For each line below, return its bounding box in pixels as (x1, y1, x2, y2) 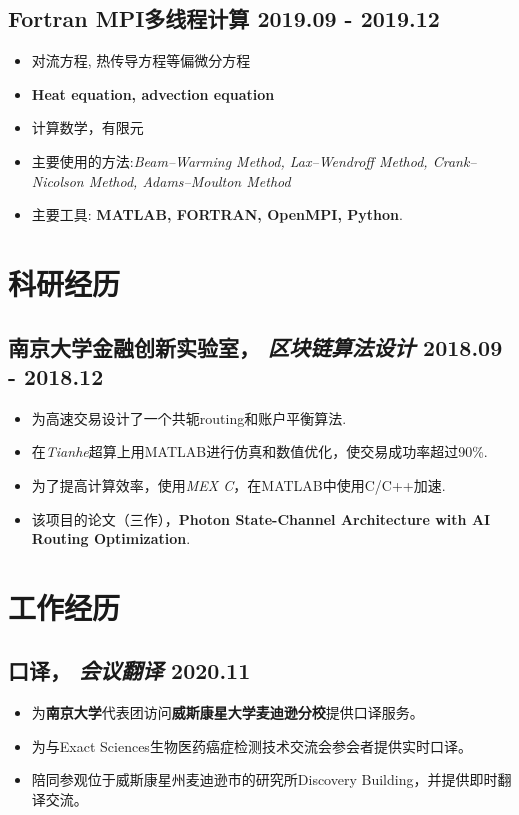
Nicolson (31, 170, 84, 191)
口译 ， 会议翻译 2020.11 (8, 655, 251, 686)
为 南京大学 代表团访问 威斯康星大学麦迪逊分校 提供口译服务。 (31, 702, 424, 723)
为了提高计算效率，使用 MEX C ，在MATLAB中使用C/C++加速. (31, 474, 446, 495)
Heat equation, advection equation (31, 83, 275, 104)
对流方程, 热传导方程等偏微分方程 (31, 50, 251, 71)
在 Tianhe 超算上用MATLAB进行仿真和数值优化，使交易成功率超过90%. (31, 441, 488, 462)
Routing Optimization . (31, 528, 191, 549)
